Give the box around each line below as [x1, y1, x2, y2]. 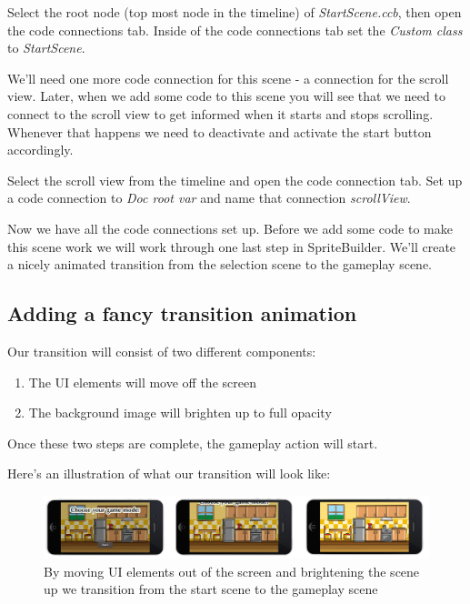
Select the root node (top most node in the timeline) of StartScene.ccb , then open [7, 3, 462, 21]
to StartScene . [7, 38, 85, 57]
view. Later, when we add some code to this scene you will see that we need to [7, 86, 445, 106]
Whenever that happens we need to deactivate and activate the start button [7, 122, 432, 141]
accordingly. [7, 140, 74, 159]
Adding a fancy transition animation [7, 299, 357, 327]
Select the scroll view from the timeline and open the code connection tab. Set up [7, 170, 463, 189]
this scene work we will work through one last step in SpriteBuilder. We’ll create [7, 237, 456, 256]
